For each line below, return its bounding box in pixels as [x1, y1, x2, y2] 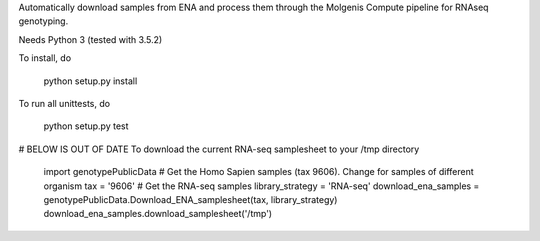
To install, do [18, 52, 72, 64]
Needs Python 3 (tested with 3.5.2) [18, 33, 163, 45]
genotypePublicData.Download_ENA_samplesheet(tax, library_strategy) [43, 193, 338, 205]
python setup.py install [43, 75, 138, 87]
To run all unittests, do [18, 97, 110, 109]
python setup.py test [43, 120, 129, 132]
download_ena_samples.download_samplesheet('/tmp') [43, 208, 273, 220]
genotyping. [18, 15, 69, 27]
